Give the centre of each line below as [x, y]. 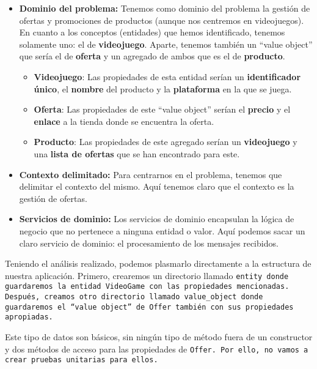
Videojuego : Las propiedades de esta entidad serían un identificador [167, 76]
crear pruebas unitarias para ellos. [82, 360]
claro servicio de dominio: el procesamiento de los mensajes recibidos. [149, 243]
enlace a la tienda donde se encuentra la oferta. [124, 121]
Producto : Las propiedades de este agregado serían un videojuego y [166, 142]
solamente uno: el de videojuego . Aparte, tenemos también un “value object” [166, 44]
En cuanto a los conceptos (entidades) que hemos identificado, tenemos [152, 32]
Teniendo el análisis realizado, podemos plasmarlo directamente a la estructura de [158, 263]
